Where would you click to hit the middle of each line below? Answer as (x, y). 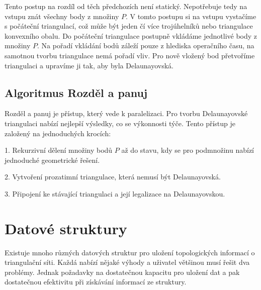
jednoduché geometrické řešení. (52, 160)
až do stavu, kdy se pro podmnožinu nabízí (188, 150)
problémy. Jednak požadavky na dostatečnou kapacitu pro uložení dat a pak (122, 272)
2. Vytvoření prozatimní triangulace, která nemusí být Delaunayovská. (113, 177)
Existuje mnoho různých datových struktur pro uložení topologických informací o (130, 252)
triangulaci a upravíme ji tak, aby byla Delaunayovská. (89, 65)
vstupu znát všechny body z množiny (62, 16)
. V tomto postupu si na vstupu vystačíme (191, 16)
